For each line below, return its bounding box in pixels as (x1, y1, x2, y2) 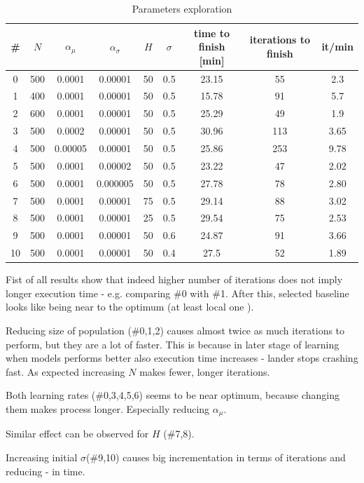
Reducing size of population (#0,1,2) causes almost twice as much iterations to (6, 322, 345, 337)
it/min (321, 39, 353, 54)
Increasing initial (6, 449, 78, 464)
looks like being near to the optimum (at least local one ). (6, 299, 254, 314)
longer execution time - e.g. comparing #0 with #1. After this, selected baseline (6, 285, 349, 300)
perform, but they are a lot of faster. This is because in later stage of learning (6, 336, 339, 351)
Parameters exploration (132, 1, 232, 15)
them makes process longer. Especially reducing (6, 401, 210, 416)
